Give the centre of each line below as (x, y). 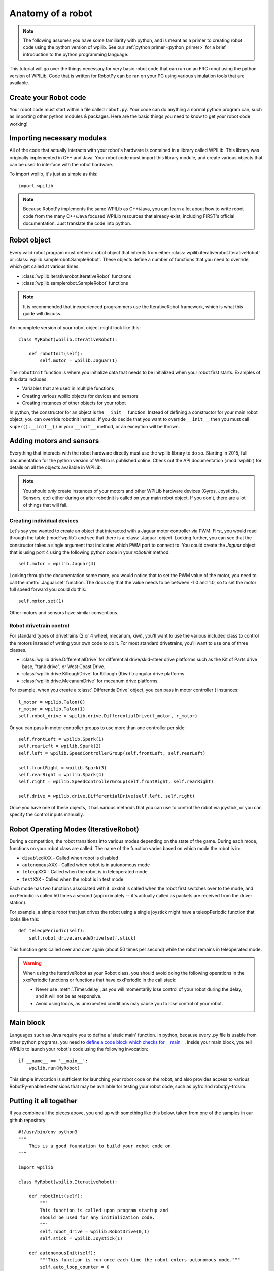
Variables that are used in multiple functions (68, 388)
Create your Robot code (48, 97)
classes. (18, 650)
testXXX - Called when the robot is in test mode (73, 879)
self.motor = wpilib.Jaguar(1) (79, 361)
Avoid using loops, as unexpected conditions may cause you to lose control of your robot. (129, 1004)
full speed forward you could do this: (48, 589)
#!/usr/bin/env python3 (48, 1132)
